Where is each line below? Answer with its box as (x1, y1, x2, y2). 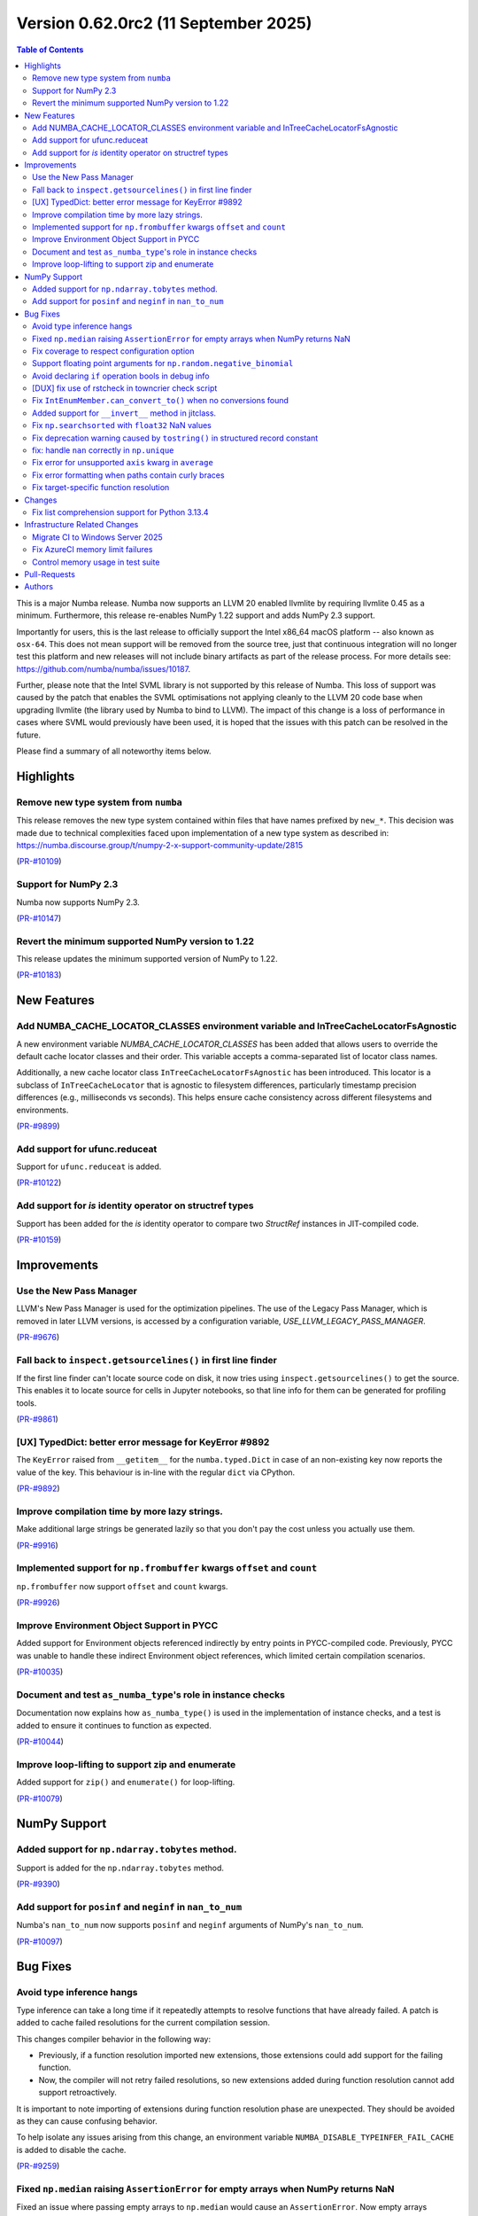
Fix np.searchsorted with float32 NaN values (32, 420, 212, 431)
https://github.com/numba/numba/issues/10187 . (16, 663, 190, 674)
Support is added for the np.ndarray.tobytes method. (16, 1862, 225, 1873)
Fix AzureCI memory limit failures (32, 544, 153, 555)
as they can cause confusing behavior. (16, 2115, 158, 2126)
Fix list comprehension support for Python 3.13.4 (32, 507, 209, 518)
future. (16, 730, 42, 740)
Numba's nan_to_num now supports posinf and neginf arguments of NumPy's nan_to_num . (16, 1920, 364, 1931)
